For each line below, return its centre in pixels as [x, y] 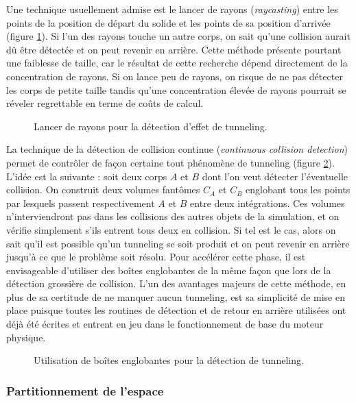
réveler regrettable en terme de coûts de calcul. [105, 103]
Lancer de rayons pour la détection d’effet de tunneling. [151, 126]
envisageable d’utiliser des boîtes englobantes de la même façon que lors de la [169, 270]
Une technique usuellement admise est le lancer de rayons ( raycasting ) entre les [172, 9]
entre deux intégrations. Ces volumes [268, 203]
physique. [26, 337]
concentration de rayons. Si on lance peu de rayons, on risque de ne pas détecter [175, 76]
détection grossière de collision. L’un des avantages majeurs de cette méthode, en [176, 283]
